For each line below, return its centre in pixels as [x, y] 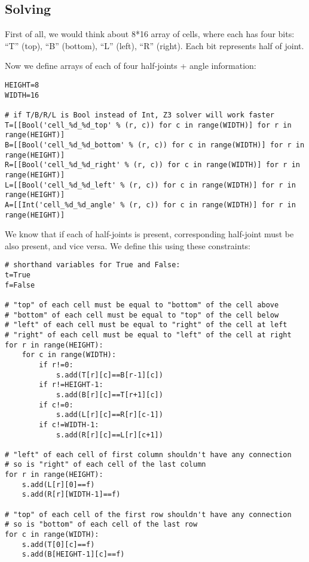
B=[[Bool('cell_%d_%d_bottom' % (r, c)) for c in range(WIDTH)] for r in [155, 145]
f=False [20, 285]
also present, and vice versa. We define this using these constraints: [128, 245]
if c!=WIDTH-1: [69, 424]
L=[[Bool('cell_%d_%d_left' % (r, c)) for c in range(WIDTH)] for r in [150, 185]
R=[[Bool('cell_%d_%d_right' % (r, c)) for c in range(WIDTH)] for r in [152, 165]
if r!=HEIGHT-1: [71, 385]
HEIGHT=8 [22, 85]
